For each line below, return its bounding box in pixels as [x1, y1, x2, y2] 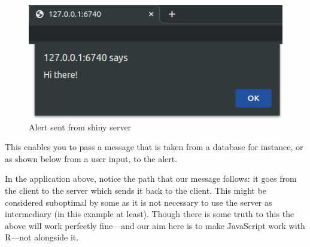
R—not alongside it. [5, 231, 79, 243]
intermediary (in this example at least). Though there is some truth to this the [5, 208, 294, 220]
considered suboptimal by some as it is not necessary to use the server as [5, 196, 272, 208]
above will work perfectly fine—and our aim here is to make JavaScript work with [5, 219, 305, 231]
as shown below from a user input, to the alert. [5, 152, 178, 164]
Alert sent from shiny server [29, 120, 132, 133]
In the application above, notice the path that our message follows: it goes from [5, 172, 297, 185]
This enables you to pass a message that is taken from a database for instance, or [5, 141, 303, 153]
